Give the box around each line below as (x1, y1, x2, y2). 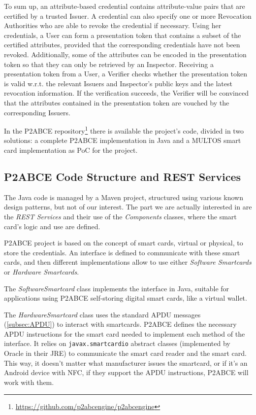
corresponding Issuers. (4, 107, 70, 117)
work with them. (4, 377, 54, 387)
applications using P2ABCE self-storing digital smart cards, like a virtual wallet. (4, 293, 247, 303)
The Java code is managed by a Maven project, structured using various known (4, 192, 243, 202)
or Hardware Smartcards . (4, 266, 79, 277)
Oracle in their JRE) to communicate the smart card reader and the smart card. (4, 348, 247, 358)
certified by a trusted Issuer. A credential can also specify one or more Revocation (4, 10, 252, 21)
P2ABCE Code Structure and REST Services (4, 169, 241, 184)
